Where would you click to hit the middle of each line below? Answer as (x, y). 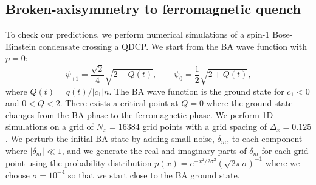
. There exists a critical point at (119, 103)
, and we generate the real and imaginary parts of (154, 150)
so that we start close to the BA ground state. (154, 174)
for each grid (285, 150)
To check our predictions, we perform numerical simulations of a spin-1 (138, 34)
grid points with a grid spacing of (204, 126)
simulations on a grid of (50, 126)
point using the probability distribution (79, 162)
